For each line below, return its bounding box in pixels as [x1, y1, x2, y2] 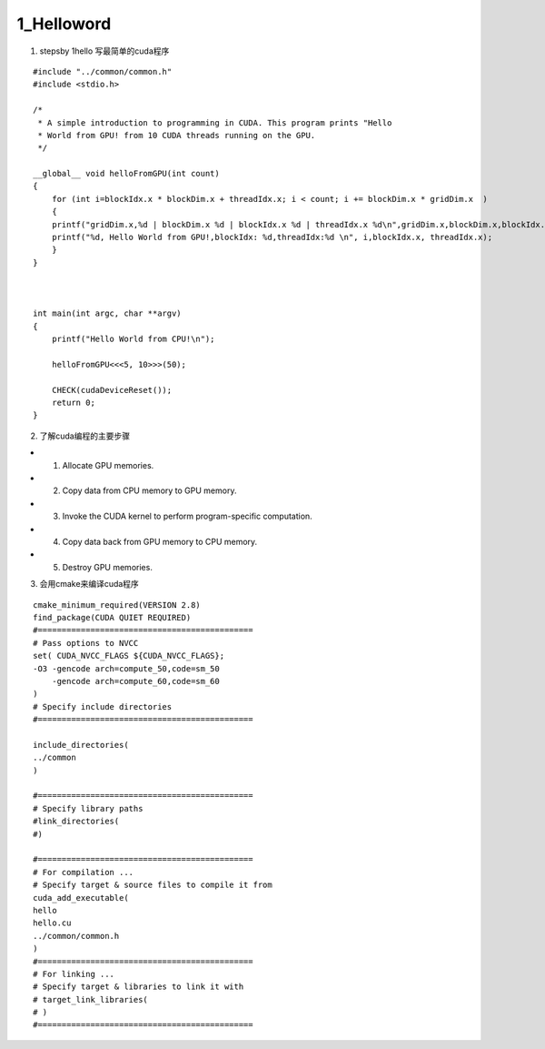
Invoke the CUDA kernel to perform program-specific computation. [62, 510, 312, 522]
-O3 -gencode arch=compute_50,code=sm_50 [33, 663, 220, 673]
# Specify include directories [33, 701, 173, 711]
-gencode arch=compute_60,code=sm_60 [51, 676, 220, 686]
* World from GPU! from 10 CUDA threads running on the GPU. [37, 130, 316, 140]
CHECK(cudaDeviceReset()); [51, 385, 173, 395]
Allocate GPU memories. [62, 459, 154, 470]
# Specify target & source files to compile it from [33, 880, 272, 891]
